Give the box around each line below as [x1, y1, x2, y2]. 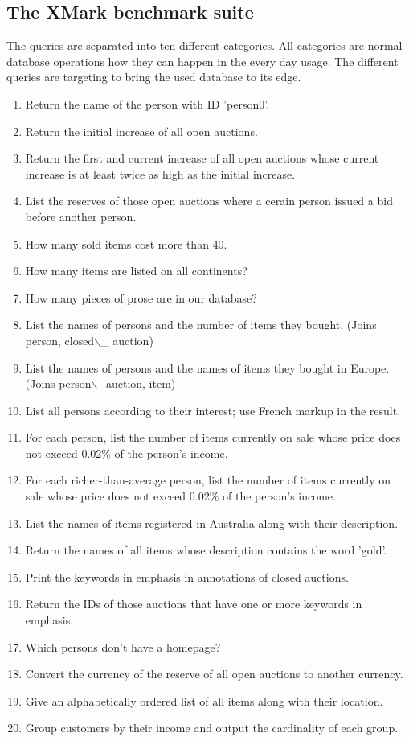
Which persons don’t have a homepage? [25, 638, 221, 655]
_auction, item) [97, 375, 176, 392]
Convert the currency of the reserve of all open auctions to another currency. [25, 665, 403, 682]
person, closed [25, 331, 95, 348]
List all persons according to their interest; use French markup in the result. [25, 401, 401, 418]
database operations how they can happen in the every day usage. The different [6, 52, 399, 69]
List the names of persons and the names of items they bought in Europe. [25, 359, 390, 376]
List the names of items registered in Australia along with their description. [25, 514, 399, 531]
